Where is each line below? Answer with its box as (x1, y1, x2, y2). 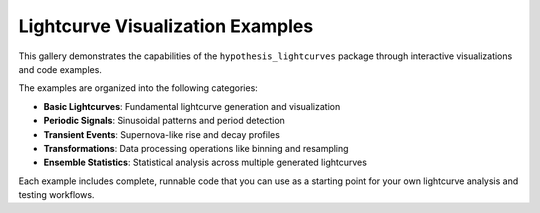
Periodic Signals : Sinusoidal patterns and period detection (43, 115, 285, 127)
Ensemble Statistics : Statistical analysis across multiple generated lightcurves (43, 156, 367, 169)
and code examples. (18, 63, 102, 75)
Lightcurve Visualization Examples (18, 15, 314, 37)
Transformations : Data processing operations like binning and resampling (43, 142, 349, 154)
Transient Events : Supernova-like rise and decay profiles (43, 128, 280, 140)
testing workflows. (18, 189, 95, 201)
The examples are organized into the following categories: (18, 82, 259, 94)
